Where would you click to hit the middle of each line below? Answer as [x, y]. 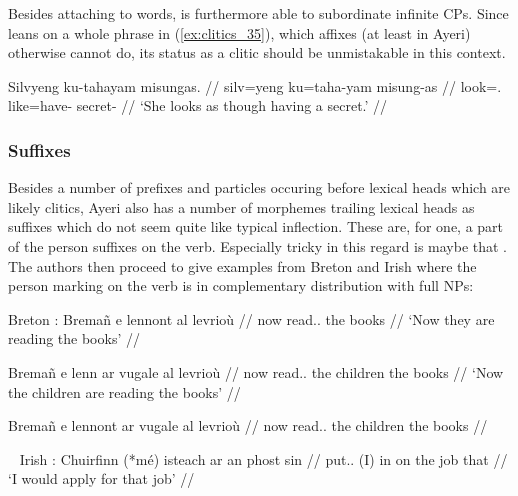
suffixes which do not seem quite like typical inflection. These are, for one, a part [256, 226]
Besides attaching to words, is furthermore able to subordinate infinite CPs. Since [258, 13]
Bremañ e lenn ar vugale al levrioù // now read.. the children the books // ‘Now [256, 371]
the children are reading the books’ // [124, 391]
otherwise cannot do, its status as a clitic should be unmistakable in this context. [257, 52]
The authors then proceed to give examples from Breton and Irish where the [242, 265]
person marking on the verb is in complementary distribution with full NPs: [241, 285]
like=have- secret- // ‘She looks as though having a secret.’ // [198, 105]
